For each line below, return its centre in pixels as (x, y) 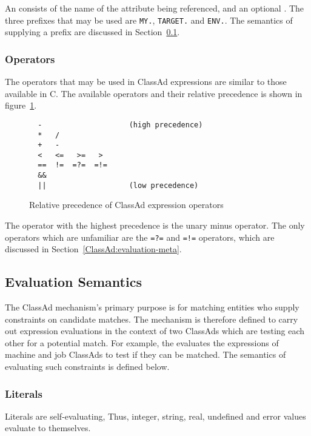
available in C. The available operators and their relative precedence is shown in (154, 93)
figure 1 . (21, 105)
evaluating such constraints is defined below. (87, 367)
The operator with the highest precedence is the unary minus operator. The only (155, 225)
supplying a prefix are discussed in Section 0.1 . (92, 32)
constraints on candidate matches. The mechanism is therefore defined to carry (152, 319)
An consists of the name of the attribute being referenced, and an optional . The (155, 8)
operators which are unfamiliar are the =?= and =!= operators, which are (140, 237)
